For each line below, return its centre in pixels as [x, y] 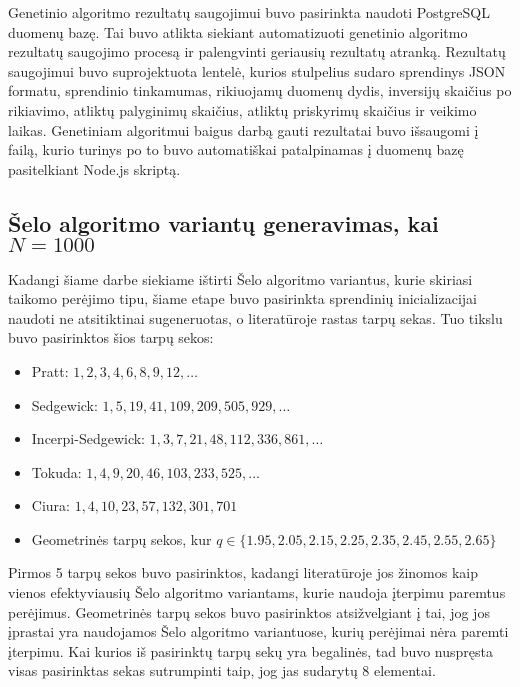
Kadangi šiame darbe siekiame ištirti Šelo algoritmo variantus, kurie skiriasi [240, 278]
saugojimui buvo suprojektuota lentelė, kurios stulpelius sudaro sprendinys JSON [257, 70]
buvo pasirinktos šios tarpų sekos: [111, 337]
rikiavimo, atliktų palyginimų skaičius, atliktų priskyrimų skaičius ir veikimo [242, 109]
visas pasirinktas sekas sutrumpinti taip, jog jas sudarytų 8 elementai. [222, 670]
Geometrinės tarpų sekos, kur [121, 538]
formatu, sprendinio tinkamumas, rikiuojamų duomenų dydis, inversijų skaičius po [260, 90]
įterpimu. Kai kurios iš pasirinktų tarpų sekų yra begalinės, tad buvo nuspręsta [250, 650]
